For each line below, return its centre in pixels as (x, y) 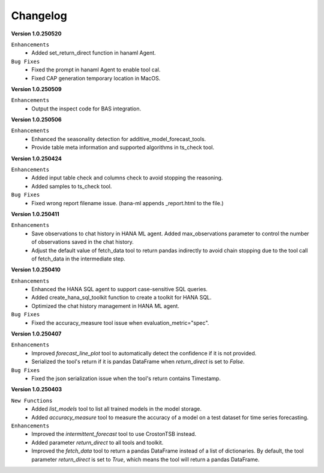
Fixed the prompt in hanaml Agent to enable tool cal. (96, 70)
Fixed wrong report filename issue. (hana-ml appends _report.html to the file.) (128, 203)
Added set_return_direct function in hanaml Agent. (94, 53)
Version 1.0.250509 (37, 89)
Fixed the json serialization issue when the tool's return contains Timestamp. (126, 378)
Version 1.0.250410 (36, 270)
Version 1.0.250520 (36, 34)
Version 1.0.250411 (35, 214)
